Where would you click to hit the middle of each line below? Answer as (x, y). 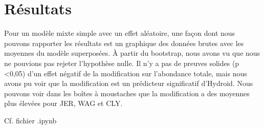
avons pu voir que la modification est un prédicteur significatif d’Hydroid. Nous (129, 83)
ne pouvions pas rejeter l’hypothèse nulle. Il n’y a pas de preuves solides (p (122, 63)
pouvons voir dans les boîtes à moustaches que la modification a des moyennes (127, 93)
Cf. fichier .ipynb (30, 120)
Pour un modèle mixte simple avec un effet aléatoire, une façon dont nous (120, 33)
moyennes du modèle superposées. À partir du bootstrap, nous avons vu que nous (132, 53)
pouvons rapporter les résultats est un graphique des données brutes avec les (124, 43)
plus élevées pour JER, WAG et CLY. (63, 103)
